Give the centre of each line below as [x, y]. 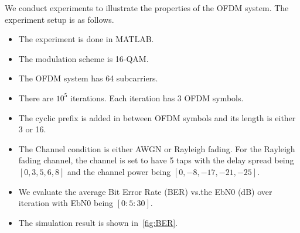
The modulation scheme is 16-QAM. [83, 58]
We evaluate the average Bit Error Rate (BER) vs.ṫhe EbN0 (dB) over [145, 191]
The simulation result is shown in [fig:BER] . [98, 222]
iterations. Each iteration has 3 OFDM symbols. [157, 97]
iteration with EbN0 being [66, 203]
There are [36, 97]
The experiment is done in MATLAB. [86, 39]
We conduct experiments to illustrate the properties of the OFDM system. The [147, 8]
